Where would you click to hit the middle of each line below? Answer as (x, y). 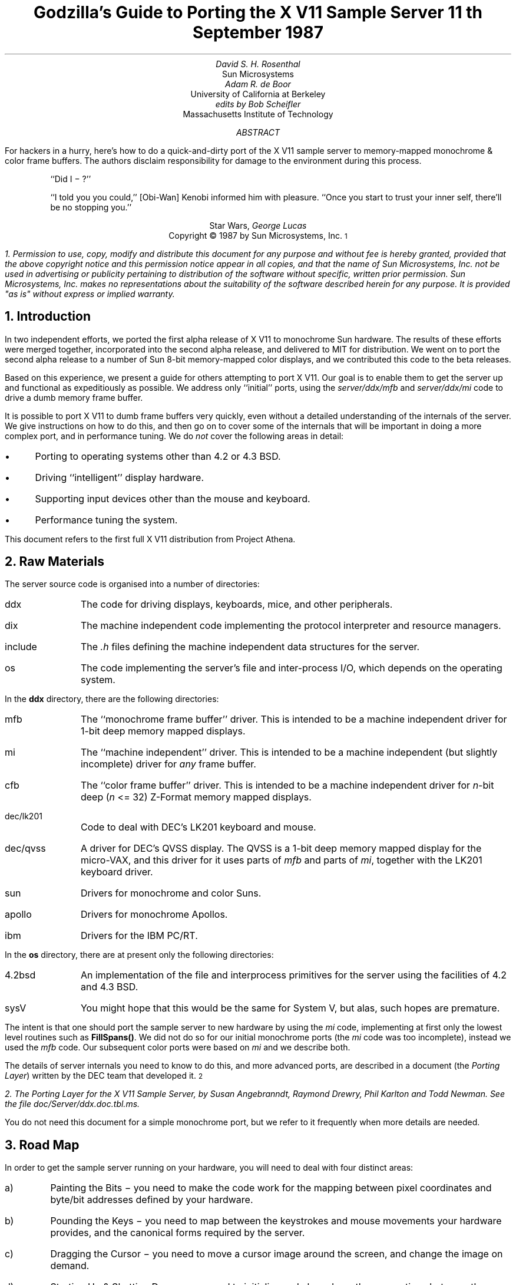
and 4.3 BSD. (109, 987)
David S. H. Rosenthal (258, 64)
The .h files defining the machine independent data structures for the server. (250, 647)
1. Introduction (48, 317)
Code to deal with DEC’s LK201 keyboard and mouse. (199, 827)
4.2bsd (20, 975)
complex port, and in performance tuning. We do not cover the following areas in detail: (174, 436)
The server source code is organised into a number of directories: (132, 584)
